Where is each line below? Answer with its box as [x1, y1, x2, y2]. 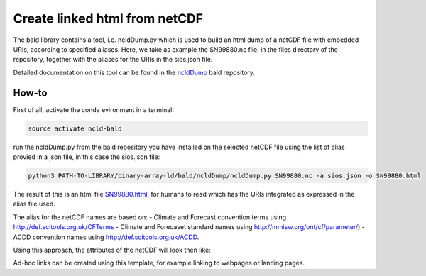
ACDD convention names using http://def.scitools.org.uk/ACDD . [13, 233, 200, 241]
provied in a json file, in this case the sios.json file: [13, 153, 160, 161]
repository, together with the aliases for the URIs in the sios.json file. [13, 55, 213, 64]
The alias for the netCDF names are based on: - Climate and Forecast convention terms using [13, 213, 287, 221]
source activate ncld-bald [28, 124, 122, 133]
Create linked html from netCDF [13, 11, 204, 26]
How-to [13, 87, 48, 99]
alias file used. [13, 199, 56, 209]
